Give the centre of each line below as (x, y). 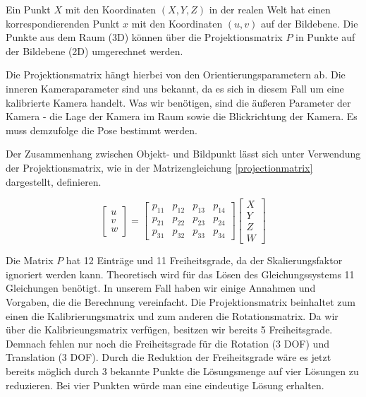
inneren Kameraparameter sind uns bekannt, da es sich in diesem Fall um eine (175, 88)
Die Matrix (30, 260)
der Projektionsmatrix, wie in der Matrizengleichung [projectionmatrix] (159, 167)
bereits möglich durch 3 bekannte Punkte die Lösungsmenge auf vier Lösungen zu (182, 371)
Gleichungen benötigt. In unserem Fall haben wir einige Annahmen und (161, 288)
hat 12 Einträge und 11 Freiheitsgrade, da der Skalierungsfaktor (204, 260)
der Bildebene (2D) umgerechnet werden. (94, 51)
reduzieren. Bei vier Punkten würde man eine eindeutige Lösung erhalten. (165, 385)
